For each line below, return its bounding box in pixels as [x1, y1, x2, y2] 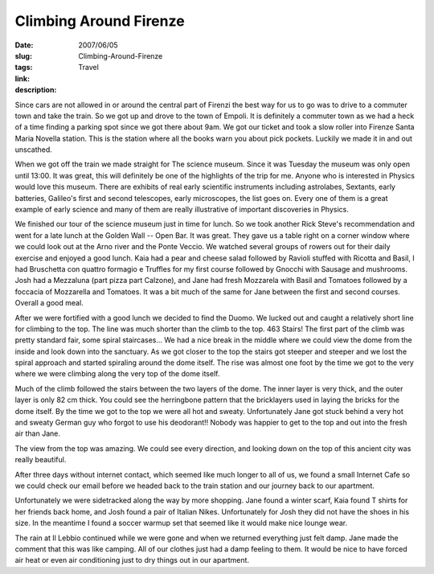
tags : [14, 63, 33, 72]
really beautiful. [14, 455, 67, 465]
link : [14, 73, 31, 84]
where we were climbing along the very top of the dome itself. [14, 369, 220, 379]
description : [14, 85, 57, 95]
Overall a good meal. [14, 298, 84, 308]
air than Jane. [14, 428, 60, 438]
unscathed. [14, 145, 52, 154]
